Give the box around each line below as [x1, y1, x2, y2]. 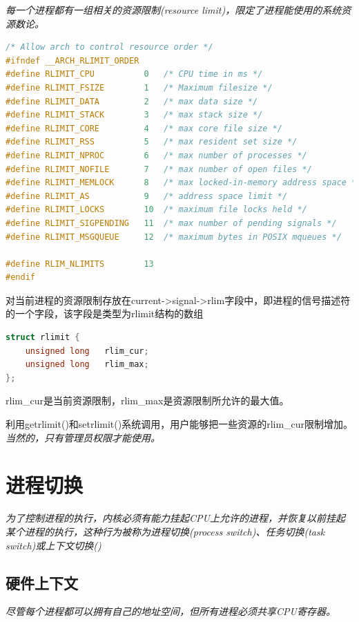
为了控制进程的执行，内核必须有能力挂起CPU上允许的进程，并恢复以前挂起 [6, 511, 345, 525]
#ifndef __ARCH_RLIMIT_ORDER [6, 55, 139, 66]
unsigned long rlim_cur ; [25, 346, 149, 356]
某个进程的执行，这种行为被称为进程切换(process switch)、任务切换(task [6, 524, 325, 538]
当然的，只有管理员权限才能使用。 [6, 430, 160, 444]
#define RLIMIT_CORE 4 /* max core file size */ [6, 123, 282, 133]
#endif [6, 272, 35, 283]
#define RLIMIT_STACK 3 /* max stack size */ [6, 110, 263, 120]
